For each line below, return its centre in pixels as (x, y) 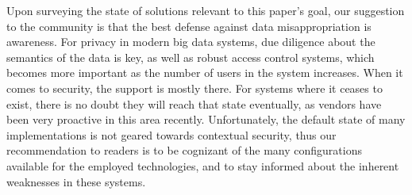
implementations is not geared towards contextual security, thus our (171, 134)
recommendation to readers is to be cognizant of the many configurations (184, 150)
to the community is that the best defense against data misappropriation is (189, 26)
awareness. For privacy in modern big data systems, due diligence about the (191, 42)
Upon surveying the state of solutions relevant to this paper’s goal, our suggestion (206, 10)
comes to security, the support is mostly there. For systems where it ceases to (194, 88)
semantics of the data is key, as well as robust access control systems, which (191, 57)
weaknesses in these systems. (76, 181)
